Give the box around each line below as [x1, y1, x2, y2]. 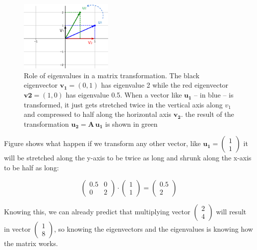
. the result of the [181, 109, 234, 119]
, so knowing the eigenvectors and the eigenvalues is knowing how [54, 223, 253, 234]
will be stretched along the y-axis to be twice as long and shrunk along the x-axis [4, 152, 252, 163]
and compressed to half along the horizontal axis [24, 109, 172, 119]
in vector [4, 223, 31, 234]
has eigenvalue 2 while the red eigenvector [101, 80, 229, 90]
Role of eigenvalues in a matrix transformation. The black [24, 70, 199, 80]
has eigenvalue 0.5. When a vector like [65, 90, 182, 100]
